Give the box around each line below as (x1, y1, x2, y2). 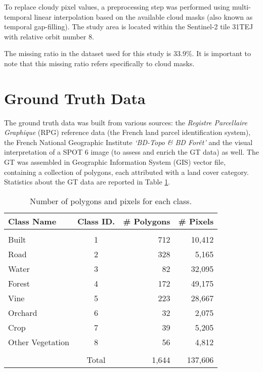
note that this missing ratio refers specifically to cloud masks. (4, 58, 195, 68)
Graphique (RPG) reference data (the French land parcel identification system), (4, 127, 251, 137)
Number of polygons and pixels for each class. (30, 195, 192, 207)
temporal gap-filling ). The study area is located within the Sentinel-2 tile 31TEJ (4, 21, 253, 32)
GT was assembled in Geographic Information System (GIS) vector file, (4, 157, 226, 167)
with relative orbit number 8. (4, 31, 94, 41)
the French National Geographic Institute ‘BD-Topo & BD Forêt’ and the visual (4, 136, 253, 147)
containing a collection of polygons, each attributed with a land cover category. (4, 166, 249, 177)
